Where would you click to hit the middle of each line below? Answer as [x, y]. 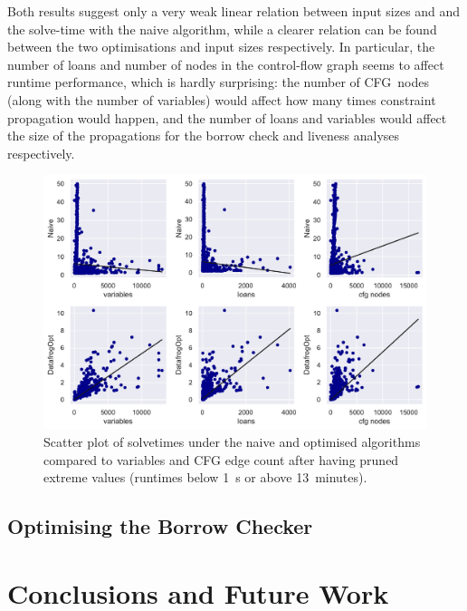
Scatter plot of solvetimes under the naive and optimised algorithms [232, 442]
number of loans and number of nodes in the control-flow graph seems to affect [226, 64]
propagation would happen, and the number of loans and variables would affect [227, 117]
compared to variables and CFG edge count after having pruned [221, 459]
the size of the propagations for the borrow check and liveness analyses [204, 136]
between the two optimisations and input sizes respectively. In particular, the [221, 47]
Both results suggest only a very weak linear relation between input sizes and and [234, 11]
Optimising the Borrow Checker [160, 526]
